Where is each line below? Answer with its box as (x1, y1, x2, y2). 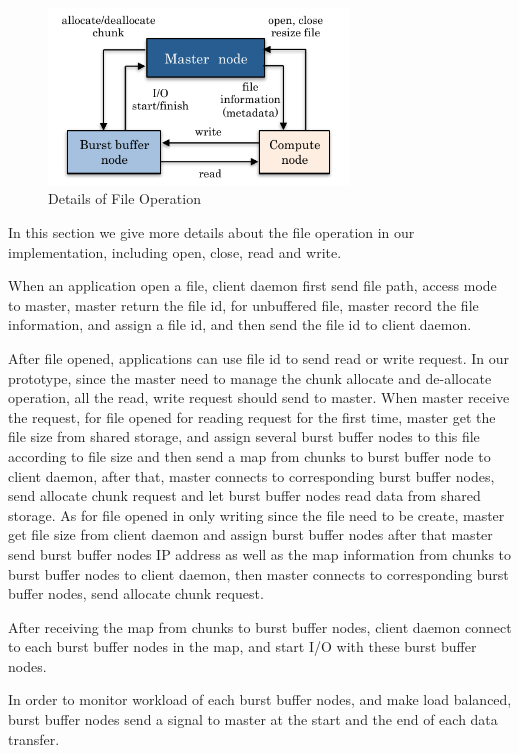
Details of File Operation (48, 188, 201, 209)
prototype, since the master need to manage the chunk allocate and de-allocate (8, 367, 492, 388)
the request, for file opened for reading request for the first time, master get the (8, 406, 496, 427)
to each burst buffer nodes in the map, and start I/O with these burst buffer (8, 636, 477, 657)
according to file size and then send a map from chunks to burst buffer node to (8, 445, 491, 466)
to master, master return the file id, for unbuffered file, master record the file (8, 294, 479, 315)
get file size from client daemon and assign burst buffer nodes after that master (8, 524, 493, 545)
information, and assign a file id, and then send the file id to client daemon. (8, 314, 472, 335)
